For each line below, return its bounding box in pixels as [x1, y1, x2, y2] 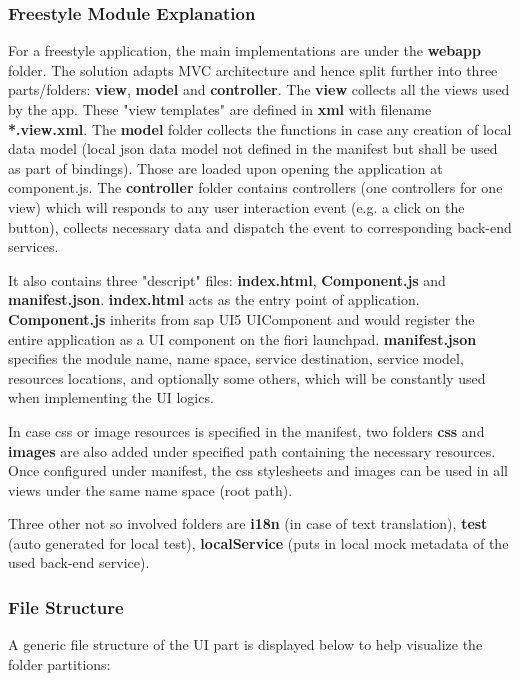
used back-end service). [8, 552, 150, 573]
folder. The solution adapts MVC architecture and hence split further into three [8, 59, 498, 80]
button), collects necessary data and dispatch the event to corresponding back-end [8, 216, 512, 237]
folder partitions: [8, 653, 111, 674]
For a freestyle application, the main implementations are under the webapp [8, 40, 481, 61]
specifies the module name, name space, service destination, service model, [8, 348, 464, 369]
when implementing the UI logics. [8, 387, 214, 408]
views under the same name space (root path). [8, 479, 293, 500]
